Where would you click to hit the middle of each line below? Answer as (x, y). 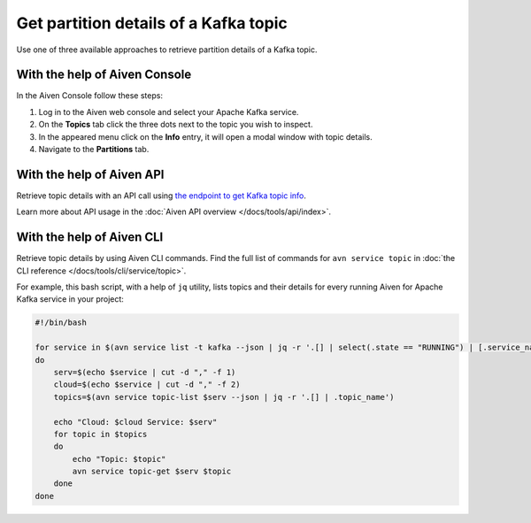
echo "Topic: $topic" (119, 459)
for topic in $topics (100, 434)
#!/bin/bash (61, 323)
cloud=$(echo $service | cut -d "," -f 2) (147, 385)
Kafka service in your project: (70, 299)
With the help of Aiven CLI (90, 238)
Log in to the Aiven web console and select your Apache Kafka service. (169, 112)
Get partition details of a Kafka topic (152, 23)
